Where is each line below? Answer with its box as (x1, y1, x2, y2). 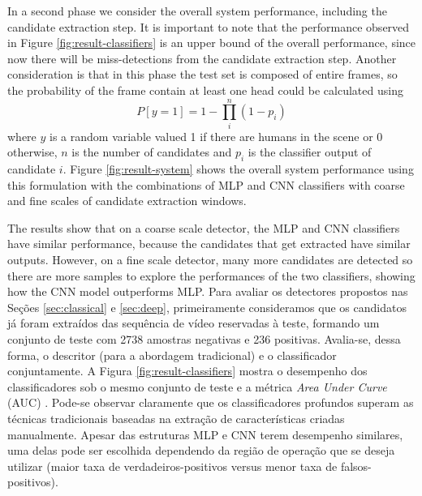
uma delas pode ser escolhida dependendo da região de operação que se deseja (7, 442, 395, 459)
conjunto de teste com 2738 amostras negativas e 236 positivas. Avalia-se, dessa (7, 331, 401, 348)
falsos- (340, 457, 372, 474)
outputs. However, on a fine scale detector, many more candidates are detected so (7, 251, 413, 268)
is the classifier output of (248, 143, 372, 160)
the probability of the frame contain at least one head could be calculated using (7, 81, 403, 98)
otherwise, (7, 143, 58, 160)
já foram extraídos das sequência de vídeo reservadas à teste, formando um (7, 314, 380, 331)
